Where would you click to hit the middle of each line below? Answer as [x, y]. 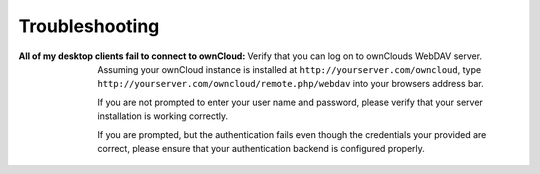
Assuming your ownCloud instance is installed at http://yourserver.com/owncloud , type [289, 69]
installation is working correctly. [163, 116]
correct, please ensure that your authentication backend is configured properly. [261, 148]
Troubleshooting [89, 26]
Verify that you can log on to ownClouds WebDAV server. [364, 56]
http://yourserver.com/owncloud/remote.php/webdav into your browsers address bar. [290, 84]
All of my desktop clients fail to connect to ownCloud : [132, 56]
